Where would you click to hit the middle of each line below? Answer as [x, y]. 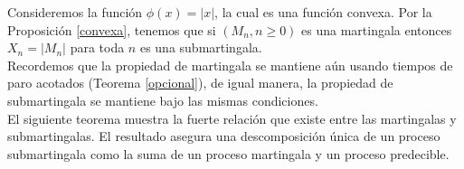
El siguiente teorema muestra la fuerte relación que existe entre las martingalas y [232, 118]
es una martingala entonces [377, 29]
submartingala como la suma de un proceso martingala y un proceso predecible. [228, 153]
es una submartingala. [201, 47]
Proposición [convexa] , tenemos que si [112, 29]
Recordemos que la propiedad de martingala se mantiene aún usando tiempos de [230, 65]
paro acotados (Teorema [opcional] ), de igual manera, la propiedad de [200, 83]
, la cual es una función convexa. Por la [323, 12]
